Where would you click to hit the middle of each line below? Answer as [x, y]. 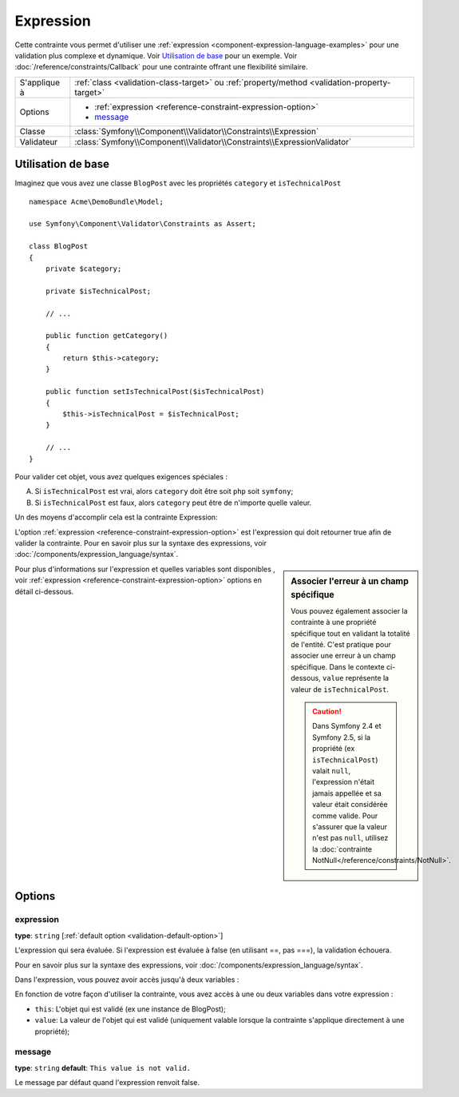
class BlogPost [59, 246]
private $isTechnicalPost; [98, 291]
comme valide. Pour [345, 816]
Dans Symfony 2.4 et [347, 726]
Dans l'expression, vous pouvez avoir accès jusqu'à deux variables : [127, 980]
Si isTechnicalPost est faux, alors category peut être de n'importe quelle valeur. [173, 503]
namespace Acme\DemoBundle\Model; [96, 201]
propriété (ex [334, 749]
